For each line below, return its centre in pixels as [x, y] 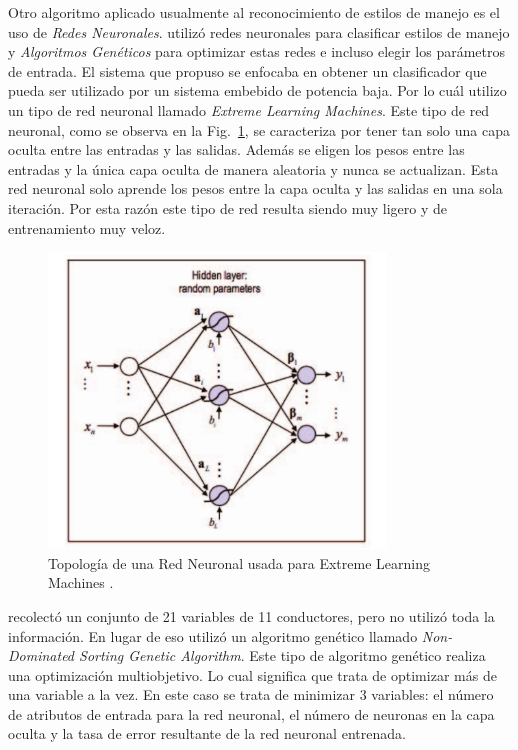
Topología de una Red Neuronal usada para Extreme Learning [239, 562]
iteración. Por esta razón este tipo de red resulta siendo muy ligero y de [227, 207]
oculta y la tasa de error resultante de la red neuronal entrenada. [207, 733]
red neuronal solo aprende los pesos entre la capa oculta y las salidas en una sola [255, 188]
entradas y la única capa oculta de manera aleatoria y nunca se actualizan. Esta [253, 168]
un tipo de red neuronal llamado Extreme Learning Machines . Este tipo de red [249, 109]
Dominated [41, 655]
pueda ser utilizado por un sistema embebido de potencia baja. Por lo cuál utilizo [257, 90]
